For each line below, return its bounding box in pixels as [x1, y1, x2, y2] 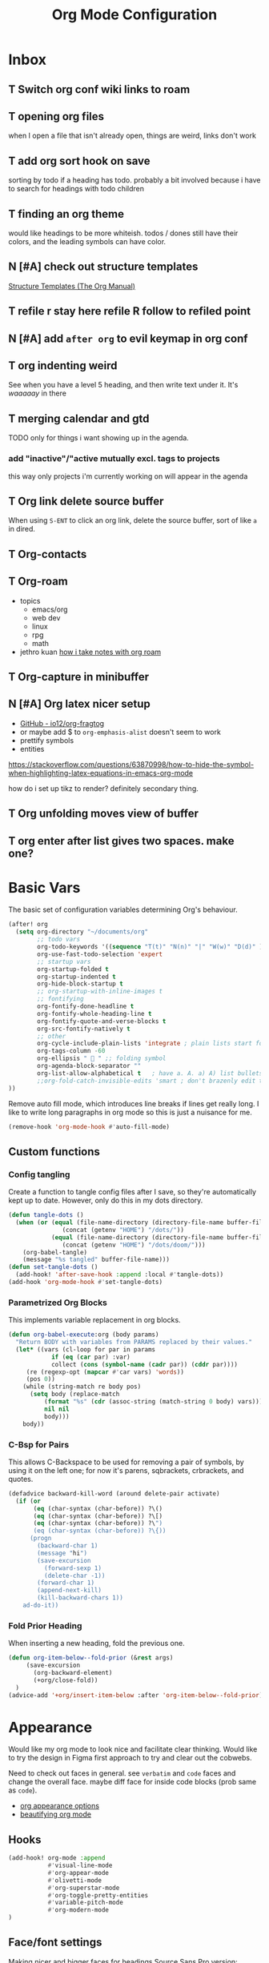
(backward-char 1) [37, 1542, 98, 1550]
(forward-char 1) [37, 1579, 94, 1587]
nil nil [43, 1405, 70, 1413]
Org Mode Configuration [51, 6, 218, 24]
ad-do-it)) [22, 1601, 59, 1609]
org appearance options [19, 1801, 100, 1811]
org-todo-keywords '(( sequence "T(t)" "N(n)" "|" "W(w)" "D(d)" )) [37, 943, 267, 951]
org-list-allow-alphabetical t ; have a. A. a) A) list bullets [37, 1069, 263, 1078]
